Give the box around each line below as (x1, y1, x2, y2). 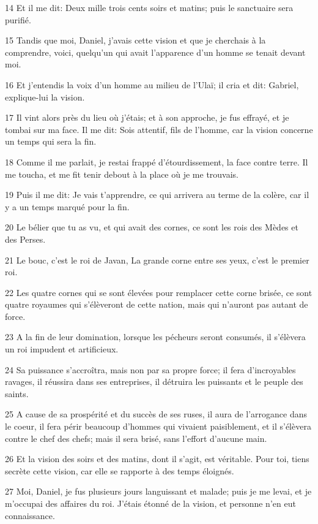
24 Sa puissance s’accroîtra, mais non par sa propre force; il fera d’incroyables (5, 363, 296, 376)
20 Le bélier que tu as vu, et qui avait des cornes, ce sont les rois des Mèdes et (5, 221, 298, 234)
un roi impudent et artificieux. (5, 343, 119, 355)
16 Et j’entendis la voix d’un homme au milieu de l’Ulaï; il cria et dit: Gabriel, (5, 78, 299, 91)
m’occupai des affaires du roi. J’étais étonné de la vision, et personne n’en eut (5, 497, 296, 509)
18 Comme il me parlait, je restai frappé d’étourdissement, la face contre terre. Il (5, 155, 308, 168)
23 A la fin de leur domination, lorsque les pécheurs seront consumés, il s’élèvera (5, 330, 306, 343)
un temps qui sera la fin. (5, 135, 97, 148)
